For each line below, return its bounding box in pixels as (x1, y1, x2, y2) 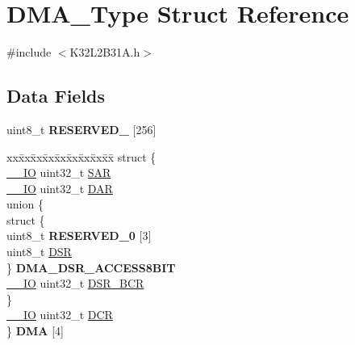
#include (6, 44, 52, 61)
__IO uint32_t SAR (6, 164, 111, 181)
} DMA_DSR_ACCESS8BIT (6, 259, 176, 276)
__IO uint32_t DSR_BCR (6, 275, 144, 292)
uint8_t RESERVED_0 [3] (6, 227, 152, 244)
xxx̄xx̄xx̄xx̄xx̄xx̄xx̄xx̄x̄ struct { (6, 148, 157, 165)
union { (6, 196, 44, 212)
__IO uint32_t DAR (6, 179, 113, 196)
